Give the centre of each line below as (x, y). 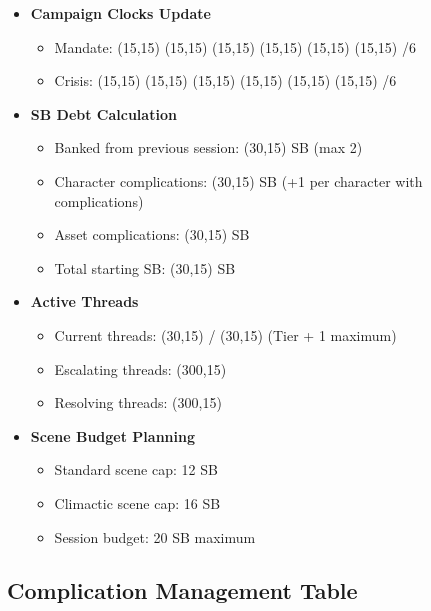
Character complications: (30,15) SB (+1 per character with (238, 180)
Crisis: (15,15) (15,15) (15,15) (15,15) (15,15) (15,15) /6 (225, 80)
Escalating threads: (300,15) (140, 368)
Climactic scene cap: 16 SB (137, 502)
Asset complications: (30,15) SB (152, 234)
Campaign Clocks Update (120, 13)
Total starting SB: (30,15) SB (145, 267)
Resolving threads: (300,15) (138, 402)
